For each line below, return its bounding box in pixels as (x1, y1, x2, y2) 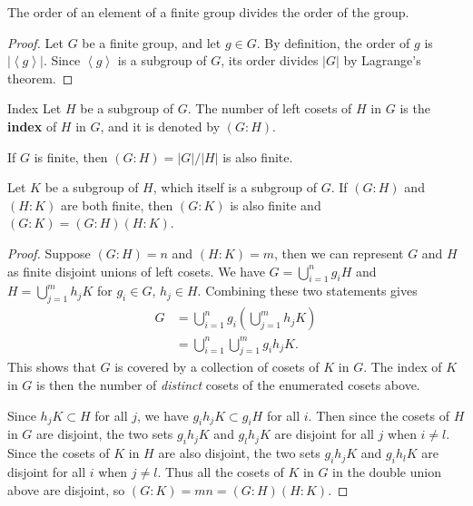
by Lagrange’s (343, 51, 421, 70)
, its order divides (221, 51, 319, 70)
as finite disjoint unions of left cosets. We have (7, 261, 265, 280)
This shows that (7, 357, 96, 376)
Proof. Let (7, 33, 64, 52)
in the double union (332, 462, 441, 482)
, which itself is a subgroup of (153, 178, 318, 197)
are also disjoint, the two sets (158, 443, 320, 462)
